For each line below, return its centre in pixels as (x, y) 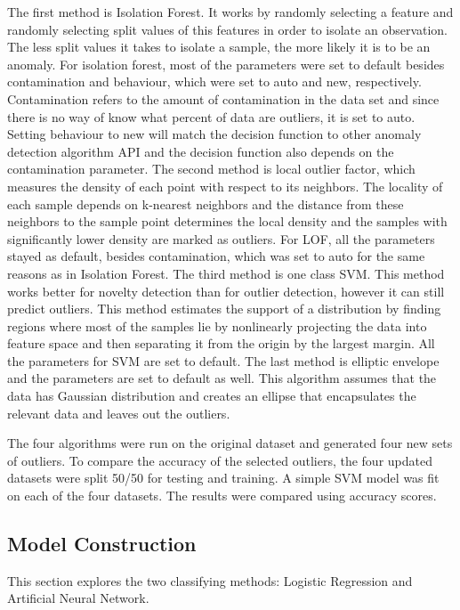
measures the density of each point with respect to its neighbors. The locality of (225, 186)
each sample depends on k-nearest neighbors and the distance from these (206, 203)
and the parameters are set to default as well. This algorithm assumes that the (222, 378)
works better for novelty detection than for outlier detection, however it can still (226, 291)
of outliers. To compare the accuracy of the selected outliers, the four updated (220, 460)
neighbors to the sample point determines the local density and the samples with (227, 221)
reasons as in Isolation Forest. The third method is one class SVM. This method (226, 273)
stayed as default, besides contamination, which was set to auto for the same (216, 256)
